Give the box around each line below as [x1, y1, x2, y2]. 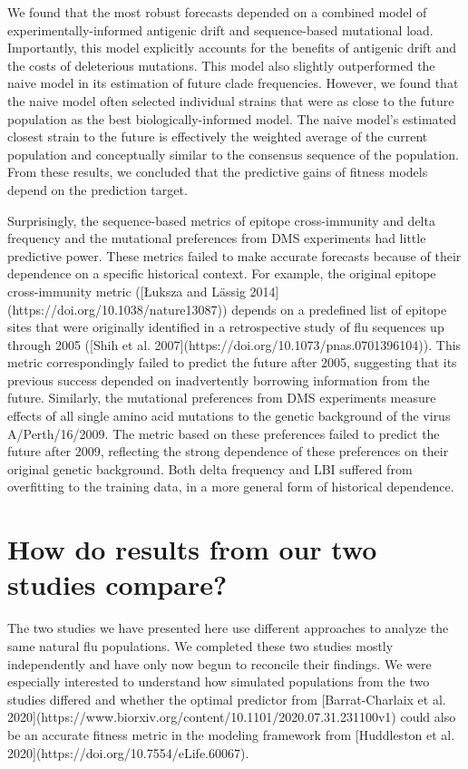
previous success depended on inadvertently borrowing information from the [7, 370, 430, 389]
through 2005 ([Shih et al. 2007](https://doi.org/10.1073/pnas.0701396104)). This [7, 335, 462, 354]
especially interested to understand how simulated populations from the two [7, 672, 430, 691]
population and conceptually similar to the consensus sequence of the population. [7, 144, 459, 163]
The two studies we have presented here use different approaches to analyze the [7, 618, 449, 638]
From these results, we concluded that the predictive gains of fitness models [7, 162, 428, 181]
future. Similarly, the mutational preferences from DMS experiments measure [7, 388, 436, 407]
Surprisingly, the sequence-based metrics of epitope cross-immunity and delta [7, 210, 435, 229]
